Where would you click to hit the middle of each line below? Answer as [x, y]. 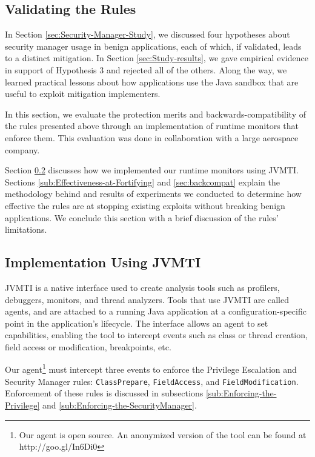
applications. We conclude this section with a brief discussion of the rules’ [142, 217]
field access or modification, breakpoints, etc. [88, 346]
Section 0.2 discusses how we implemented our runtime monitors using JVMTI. [152, 170]
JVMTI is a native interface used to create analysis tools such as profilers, [142, 287]
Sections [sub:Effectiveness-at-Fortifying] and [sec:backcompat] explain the [142, 182]
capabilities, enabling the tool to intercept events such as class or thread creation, [156, 335]
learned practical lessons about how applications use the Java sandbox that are [152, 82]
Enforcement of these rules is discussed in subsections [104, 393]
